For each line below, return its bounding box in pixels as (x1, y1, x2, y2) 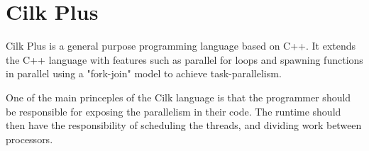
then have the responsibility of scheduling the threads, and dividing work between (6, 118, 362, 133)
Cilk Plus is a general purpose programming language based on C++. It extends (6, 38, 356, 53)
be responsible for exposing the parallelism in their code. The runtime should (6, 104, 341, 118)
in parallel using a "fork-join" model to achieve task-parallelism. (6, 66, 282, 81)
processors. (6, 131, 53, 146)
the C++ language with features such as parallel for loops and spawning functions (6, 52, 363, 67)
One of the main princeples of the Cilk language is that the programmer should (6, 89, 351, 104)
